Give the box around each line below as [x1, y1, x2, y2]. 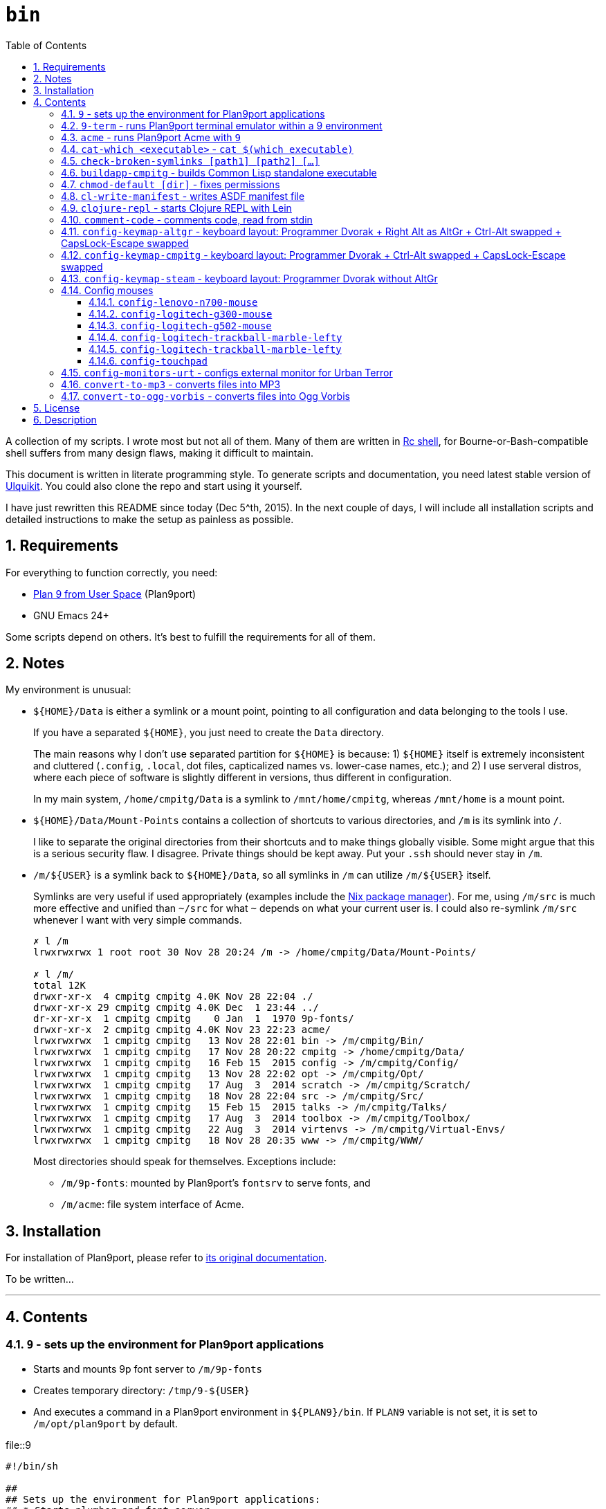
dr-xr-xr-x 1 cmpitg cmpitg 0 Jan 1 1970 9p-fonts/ [33, 1013, 354, 1025]
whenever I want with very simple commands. [33, 914, 242, 926]
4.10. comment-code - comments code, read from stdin [61, 213, 313, 226]
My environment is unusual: [6, 684, 131, 696]
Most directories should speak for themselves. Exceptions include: [33, 1155, 336, 1168]
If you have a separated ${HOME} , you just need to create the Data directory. [33, 726, 384, 739]
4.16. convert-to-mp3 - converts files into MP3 [61, 378, 281, 390]
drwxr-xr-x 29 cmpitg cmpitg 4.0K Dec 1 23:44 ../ [33, 1002, 320, 1014]
